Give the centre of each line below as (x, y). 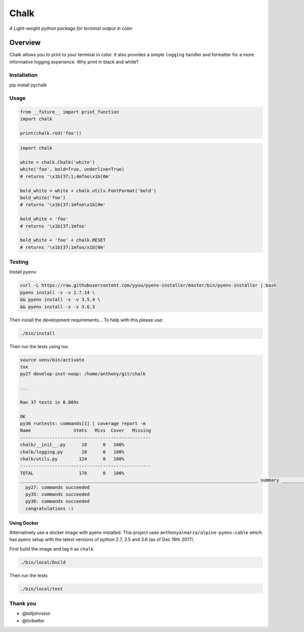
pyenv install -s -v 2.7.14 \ (58, 292)
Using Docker (24, 523)
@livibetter (33, 620)
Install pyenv (23, 272)
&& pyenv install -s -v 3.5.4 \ (60, 300)
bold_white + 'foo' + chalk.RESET (63, 240)
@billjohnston (36, 614)
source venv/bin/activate (52, 360)
